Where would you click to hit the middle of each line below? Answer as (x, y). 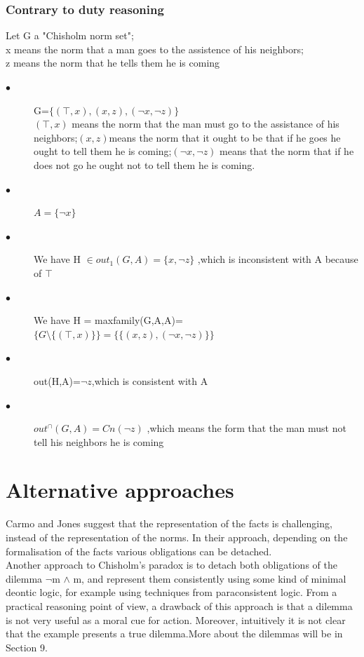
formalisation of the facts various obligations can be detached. (139, 551)
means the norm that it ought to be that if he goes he (225, 137)
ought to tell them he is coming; (103, 151)
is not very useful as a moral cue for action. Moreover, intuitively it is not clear (176, 619)
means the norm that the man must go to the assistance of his (205, 124)
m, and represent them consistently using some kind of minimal (210, 578)
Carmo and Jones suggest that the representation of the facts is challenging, (169, 523)
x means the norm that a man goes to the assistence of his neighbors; (155, 49)
